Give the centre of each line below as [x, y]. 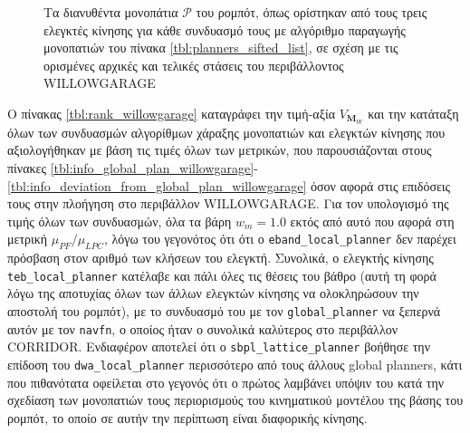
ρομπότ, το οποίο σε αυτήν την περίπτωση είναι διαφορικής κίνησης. [187, 417]
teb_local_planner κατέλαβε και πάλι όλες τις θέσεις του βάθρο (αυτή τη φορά [222, 275]
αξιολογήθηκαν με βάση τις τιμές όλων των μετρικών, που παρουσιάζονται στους [220, 150]
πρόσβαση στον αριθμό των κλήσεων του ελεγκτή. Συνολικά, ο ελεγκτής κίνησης [221, 258]
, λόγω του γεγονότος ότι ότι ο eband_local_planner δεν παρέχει [280, 239]
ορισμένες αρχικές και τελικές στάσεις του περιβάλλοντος [194, 65]
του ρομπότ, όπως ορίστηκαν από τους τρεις [312, 12]
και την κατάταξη [413, 113]
